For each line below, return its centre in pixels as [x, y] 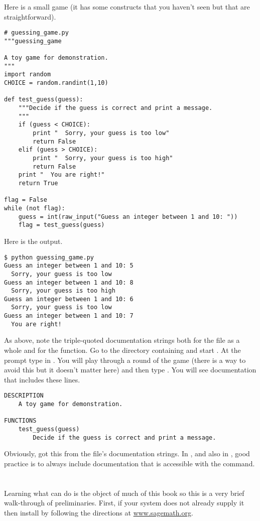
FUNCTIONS [20, 421]
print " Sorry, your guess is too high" [103, 158]
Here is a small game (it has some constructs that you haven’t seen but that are [127, 7]
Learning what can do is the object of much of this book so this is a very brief [124, 493]
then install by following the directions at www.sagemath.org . [99, 512]
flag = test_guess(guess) [61, 225]
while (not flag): [35, 208]
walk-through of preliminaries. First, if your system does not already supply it [124, 503]
